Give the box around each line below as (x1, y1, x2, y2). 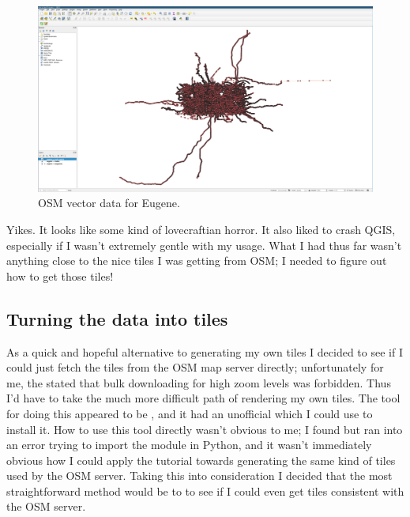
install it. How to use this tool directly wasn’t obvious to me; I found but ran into (6, 421, 403, 437)
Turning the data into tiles (6, 306, 228, 330)
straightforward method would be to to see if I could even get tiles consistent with (6, 482, 404, 499)
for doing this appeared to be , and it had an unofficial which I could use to (6, 405, 373, 421)
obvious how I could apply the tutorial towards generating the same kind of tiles (6, 451, 396, 468)
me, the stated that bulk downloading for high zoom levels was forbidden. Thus (6, 374, 391, 391)
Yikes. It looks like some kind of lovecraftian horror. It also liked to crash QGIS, (6, 221, 396, 237)
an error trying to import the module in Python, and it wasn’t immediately (6, 436, 372, 453)
